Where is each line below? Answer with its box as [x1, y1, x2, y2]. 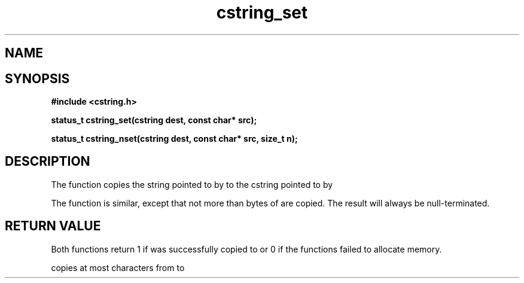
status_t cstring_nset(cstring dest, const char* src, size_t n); [51, 133, 298, 144]
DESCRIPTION [5, 154, 90, 169]
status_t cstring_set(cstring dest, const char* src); [51, 115, 257, 126]
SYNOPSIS [5, 71, 70, 86]
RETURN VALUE [5, 218, 101, 234]
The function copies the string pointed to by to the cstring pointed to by [51, 179, 333, 190]
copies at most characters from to [51, 262, 185, 273]
